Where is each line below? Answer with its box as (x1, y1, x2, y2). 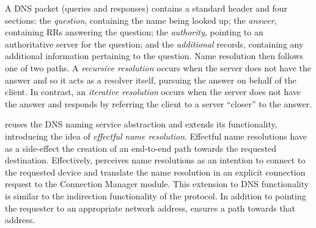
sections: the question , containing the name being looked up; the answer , (5, 13, 277, 26)
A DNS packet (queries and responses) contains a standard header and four (5, 2, 288, 14)
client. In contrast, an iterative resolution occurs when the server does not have (5, 85, 301, 98)
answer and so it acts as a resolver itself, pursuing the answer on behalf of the (5, 73, 296, 86)
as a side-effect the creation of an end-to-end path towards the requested (5, 141, 277, 154)
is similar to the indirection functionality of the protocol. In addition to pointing (5, 189, 306, 202)
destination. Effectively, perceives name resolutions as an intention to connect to (5, 154, 306, 166)
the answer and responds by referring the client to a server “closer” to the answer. (5, 97, 312, 110)
